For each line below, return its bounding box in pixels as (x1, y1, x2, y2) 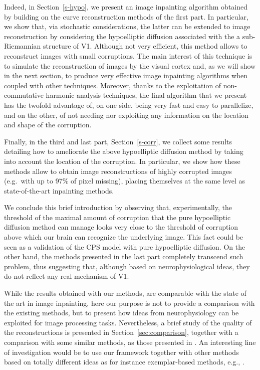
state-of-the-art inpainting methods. (4, 185, 114, 196)
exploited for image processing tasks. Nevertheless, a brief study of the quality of (4, 317, 252, 327)
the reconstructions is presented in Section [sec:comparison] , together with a (4, 327, 238, 337)
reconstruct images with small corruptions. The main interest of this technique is (4, 50, 252, 61)
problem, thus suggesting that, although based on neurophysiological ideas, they (4, 261, 250, 271)
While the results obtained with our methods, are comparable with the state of (4, 288, 246, 298)
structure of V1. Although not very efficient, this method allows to (43, 41, 247, 51)
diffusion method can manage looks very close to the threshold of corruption (4, 222, 238, 232)
